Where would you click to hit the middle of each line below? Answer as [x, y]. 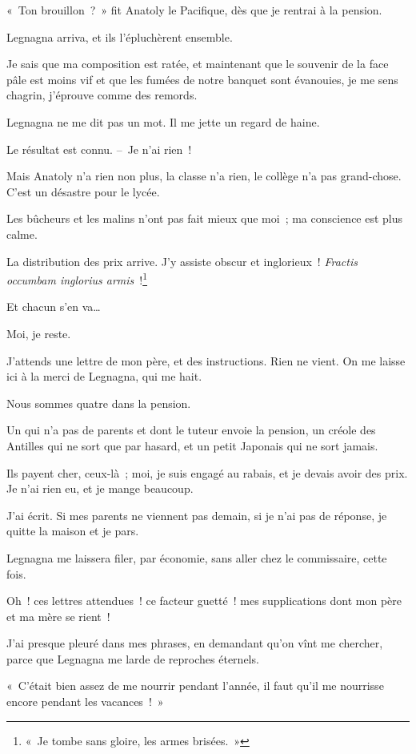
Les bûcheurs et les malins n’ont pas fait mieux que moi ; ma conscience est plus [205, 218]
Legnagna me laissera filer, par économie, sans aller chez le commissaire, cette [197, 557]
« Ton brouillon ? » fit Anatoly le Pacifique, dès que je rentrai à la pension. [194, 10]
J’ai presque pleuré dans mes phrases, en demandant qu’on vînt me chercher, [195, 643]
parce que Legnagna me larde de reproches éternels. [133, 658]
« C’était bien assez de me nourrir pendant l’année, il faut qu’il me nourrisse [195, 685]
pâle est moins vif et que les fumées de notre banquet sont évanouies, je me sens [202, 79]
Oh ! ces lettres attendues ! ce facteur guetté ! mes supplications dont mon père [204, 601]
